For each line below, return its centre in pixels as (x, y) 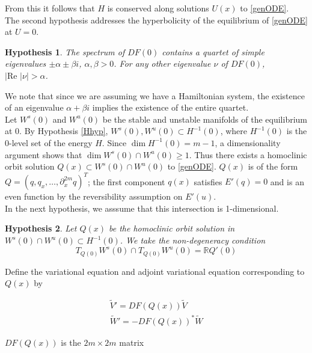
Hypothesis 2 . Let (41, 228)
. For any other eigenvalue (162, 63)
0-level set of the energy (49, 142)
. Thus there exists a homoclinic (248, 154)
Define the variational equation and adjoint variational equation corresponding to (155, 271)
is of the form (273, 166)
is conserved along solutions (158, 8)
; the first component (127, 181)
